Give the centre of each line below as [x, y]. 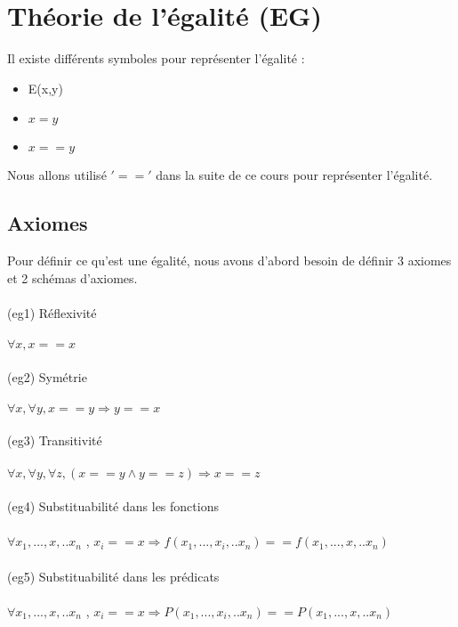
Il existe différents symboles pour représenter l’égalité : [156, 58]
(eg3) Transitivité [55, 440]
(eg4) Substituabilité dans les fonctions [113, 506]
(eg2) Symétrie [47, 376]
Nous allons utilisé [57, 175]
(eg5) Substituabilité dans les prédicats [113, 576]
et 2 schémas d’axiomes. [72, 277]
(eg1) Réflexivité [52, 312]
